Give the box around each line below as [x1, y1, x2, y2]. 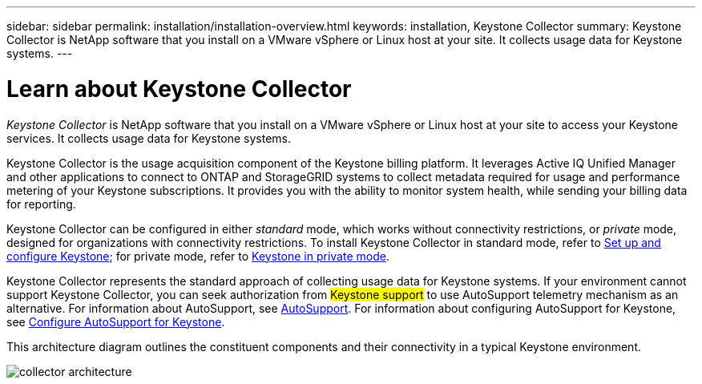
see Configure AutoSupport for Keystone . [6, 314, 225, 329]
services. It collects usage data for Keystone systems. [6, 131, 292, 145]
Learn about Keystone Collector [6, 75, 352, 103]
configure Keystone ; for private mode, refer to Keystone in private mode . [6, 249, 389, 263]
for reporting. [6, 196, 76, 211]
